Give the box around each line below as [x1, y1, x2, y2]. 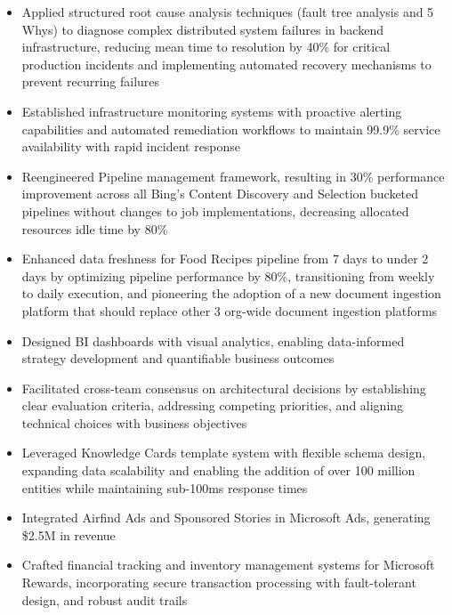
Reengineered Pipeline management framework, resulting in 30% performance [21, 166, 445, 185]
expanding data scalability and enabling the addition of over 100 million [21, 461, 416, 480]
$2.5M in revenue [21, 525, 116, 544]
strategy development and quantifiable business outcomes [21, 349, 335, 368]
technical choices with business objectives [21, 413, 247, 432]
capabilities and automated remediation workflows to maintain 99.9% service [21, 119, 440, 138]
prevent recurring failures [21, 72, 160, 91]
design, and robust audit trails [21, 590, 188, 609]
